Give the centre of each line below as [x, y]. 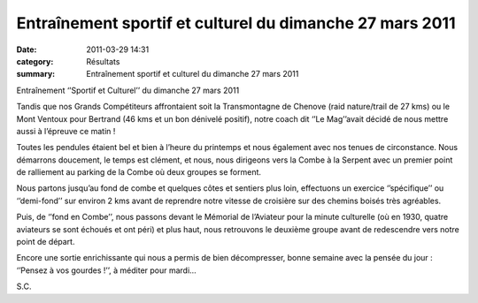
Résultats [103, 61]
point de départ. [46, 242]
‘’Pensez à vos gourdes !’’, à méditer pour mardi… [106, 270]
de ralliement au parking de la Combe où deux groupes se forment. [139, 172]
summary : [36, 74]
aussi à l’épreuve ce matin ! [66, 131]
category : [35, 61]
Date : [27, 49]
